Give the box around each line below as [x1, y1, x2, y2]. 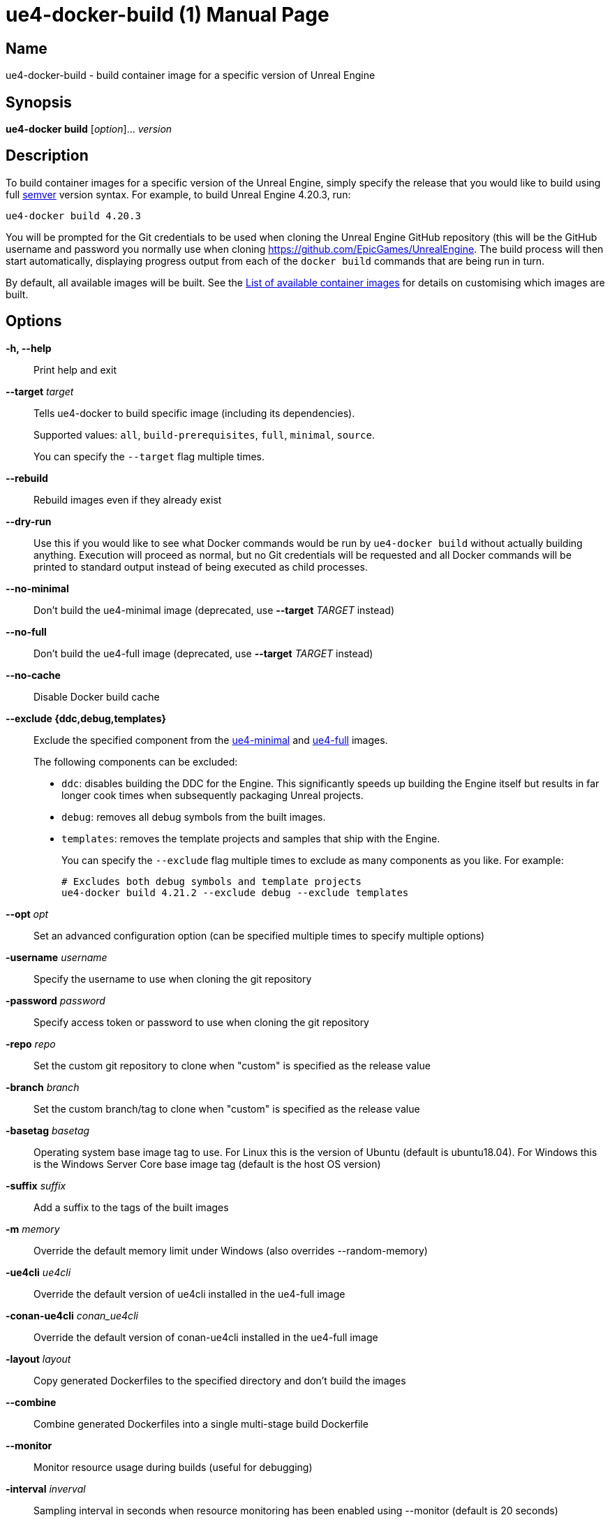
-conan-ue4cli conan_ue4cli [6, 1309, 138, 1322]
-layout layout [6, 1352, 71, 1365]
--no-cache [6, 668, 61, 681]
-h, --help [6, 342, 52, 354]
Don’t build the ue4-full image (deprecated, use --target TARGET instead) [34, 647, 373, 659]
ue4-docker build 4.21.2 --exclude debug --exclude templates [61, 886, 409, 898]
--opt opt [6, 907, 49, 920]
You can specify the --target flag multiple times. [34, 450, 265, 462]
